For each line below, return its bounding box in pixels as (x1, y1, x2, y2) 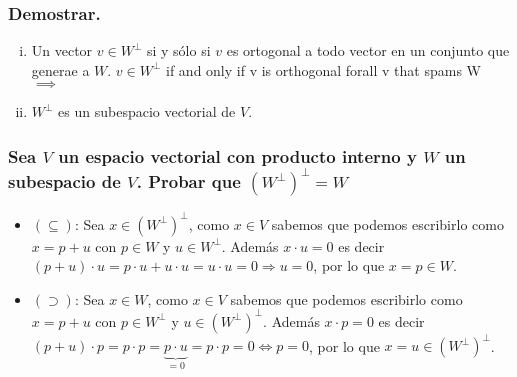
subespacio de (8, 168, 121, 193)
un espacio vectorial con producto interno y (58, 143, 417, 168)
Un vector (31, 40, 93, 61)
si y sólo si (146, 40, 211, 61)
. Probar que (136, 168, 241, 193)
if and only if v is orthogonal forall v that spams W (166, 59, 481, 80)
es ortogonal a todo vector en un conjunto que (226, 40, 510, 61)
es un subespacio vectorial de (58, 101, 236, 122)
